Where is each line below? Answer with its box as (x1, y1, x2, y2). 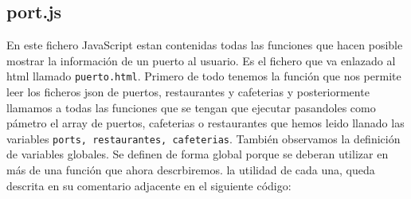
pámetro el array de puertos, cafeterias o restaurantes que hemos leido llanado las (6, 115, 405, 131)
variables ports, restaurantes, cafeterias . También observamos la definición (6, 130, 401, 146)
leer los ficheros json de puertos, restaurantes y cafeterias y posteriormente (6, 84, 370, 100)
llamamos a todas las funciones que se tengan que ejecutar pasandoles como (6, 99, 376, 115)
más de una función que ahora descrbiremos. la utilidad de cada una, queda (6, 162, 375, 178)
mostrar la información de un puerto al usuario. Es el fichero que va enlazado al (6, 52, 396, 68)
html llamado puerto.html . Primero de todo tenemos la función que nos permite (6, 68, 401, 84)
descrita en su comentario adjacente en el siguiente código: (6, 177, 292, 193)
